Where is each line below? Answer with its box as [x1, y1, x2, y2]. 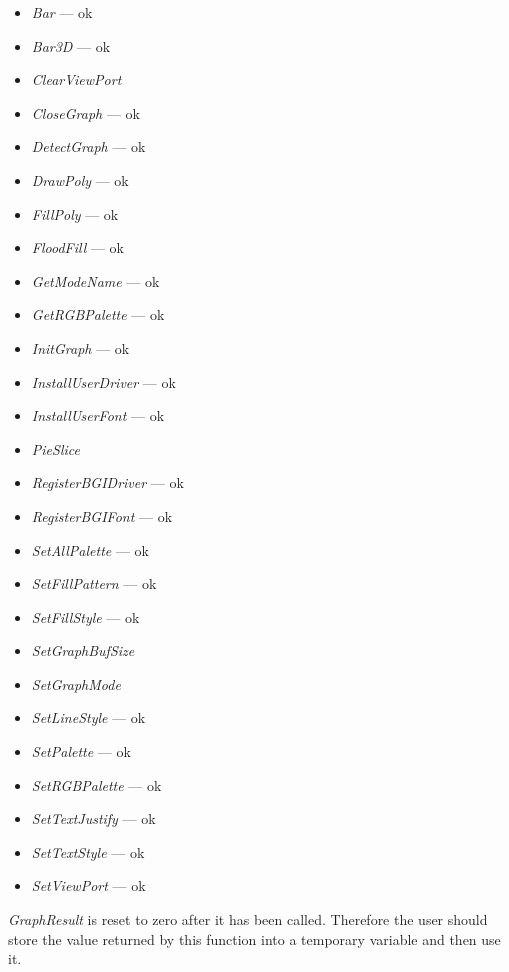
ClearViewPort [31, 69, 122, 90]
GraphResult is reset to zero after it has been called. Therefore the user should [8, 909, 488, 930]
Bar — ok [31, 2, 93, 22]
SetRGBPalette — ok [31, 774, 162, 795]
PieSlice [31, 438, 80, 459]
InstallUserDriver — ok [31, 371, 176, 392]
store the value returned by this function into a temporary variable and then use [8, 928, 501, 949]
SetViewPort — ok [31, 875, 146, 896]
